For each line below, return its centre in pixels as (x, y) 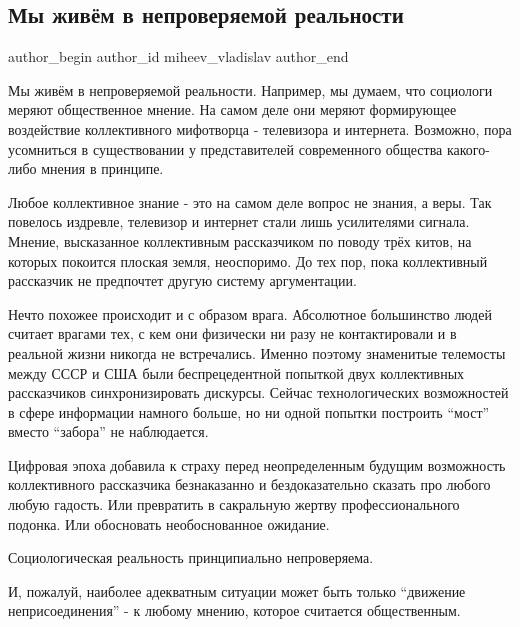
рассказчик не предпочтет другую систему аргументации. (182, 280)
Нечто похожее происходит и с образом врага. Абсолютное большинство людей (250, 313)
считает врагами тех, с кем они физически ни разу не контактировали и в (232, 333)
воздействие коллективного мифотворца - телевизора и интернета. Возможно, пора (260, 128)
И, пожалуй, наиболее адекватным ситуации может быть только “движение (237, 590)
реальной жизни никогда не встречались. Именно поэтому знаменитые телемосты (257, 352)
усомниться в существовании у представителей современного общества (225, 148)
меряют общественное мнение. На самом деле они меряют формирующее (232, 109)
